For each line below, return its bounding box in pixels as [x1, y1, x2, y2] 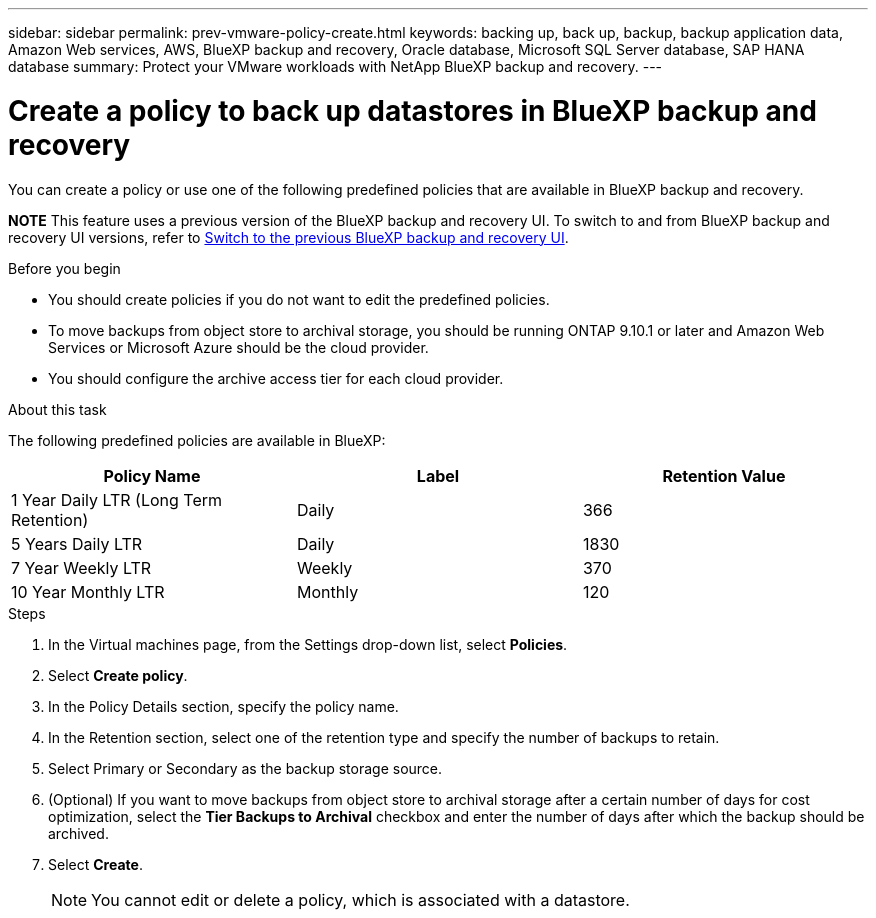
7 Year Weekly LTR [11, 557, 152, 578]
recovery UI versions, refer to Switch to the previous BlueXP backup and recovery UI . [8, 228, 569, 246]
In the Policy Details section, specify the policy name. [48, 697, 399, 715]
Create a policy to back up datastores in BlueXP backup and [8, 93, 817, 128]
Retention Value [662, 465, 786, 486]
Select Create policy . [48, 666, 188, 684]
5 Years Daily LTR [11, 533, 143, 554]
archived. [48, 824, 109, 842]
